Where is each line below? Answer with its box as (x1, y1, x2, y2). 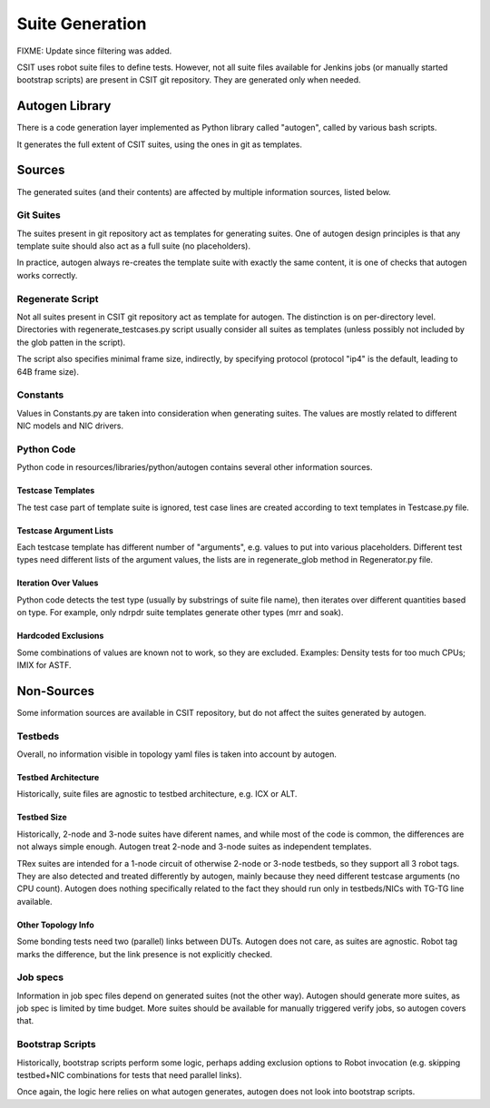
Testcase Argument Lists (16, 525, 113, 535)
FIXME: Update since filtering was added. (16, 45, 172, 56)
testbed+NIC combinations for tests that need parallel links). (16, 1069, 242, 1080)
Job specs (16, 971, 64, 984)
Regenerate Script (16, 292, 99, 305)
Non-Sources (16, 683, 95, 699)
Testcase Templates (16, 485, 95, 496)
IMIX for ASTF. (16, 659, 72, 671)
